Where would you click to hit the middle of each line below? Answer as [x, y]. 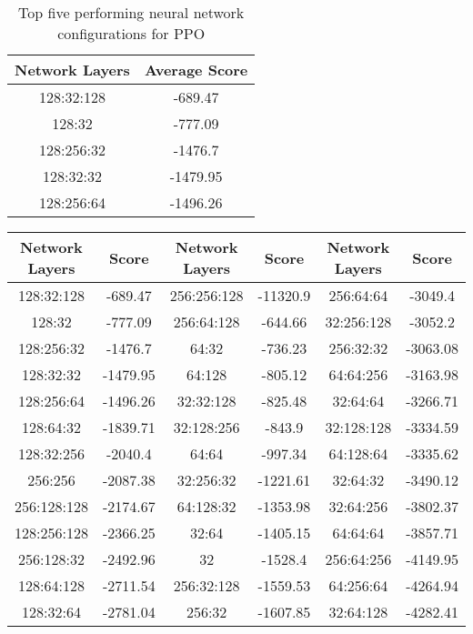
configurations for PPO [131, 33]
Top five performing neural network [131, 12]
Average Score [196, 70]
